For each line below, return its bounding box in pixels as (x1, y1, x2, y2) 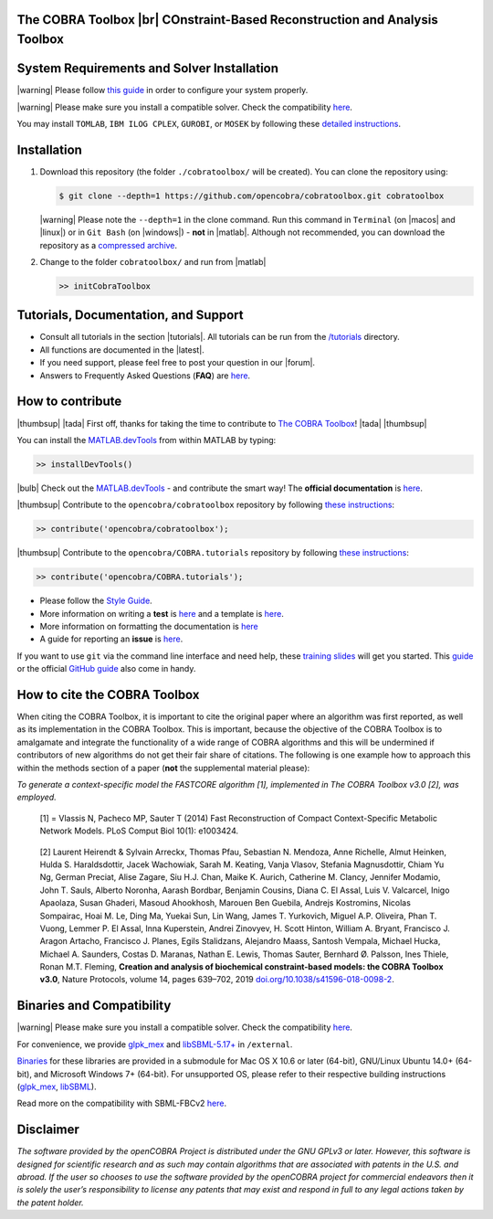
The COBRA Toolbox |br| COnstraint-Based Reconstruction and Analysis (16, 12, 438, 27)
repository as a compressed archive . (39, 239, 178, 250)
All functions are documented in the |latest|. (39, 344, 205, 355)
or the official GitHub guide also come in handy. (16, 663, 196, 674)
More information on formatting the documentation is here (39, 620, 259, 631)
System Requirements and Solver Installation (16, 60, 278, 77)
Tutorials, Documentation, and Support (16, 307, 244, 323)
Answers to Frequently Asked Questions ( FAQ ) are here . (39, 370, 251, 381)
